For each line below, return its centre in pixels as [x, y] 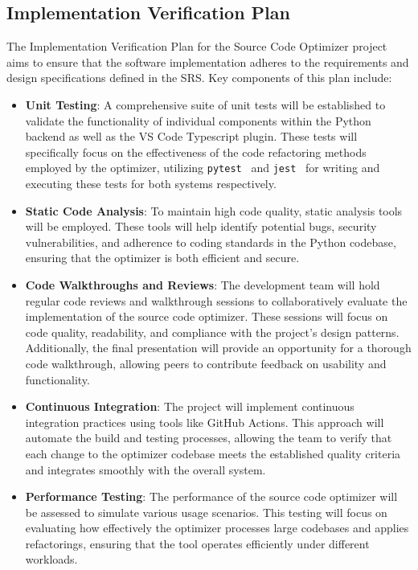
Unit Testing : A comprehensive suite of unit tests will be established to [205, 104]
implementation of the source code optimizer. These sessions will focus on [207, 316]
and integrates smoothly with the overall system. [145, 469]
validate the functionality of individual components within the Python [198, 120]
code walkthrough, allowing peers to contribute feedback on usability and [206, 363]
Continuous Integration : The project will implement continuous [190, 406]
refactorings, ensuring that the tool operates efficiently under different [197, 543]
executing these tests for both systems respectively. [151, 184]
